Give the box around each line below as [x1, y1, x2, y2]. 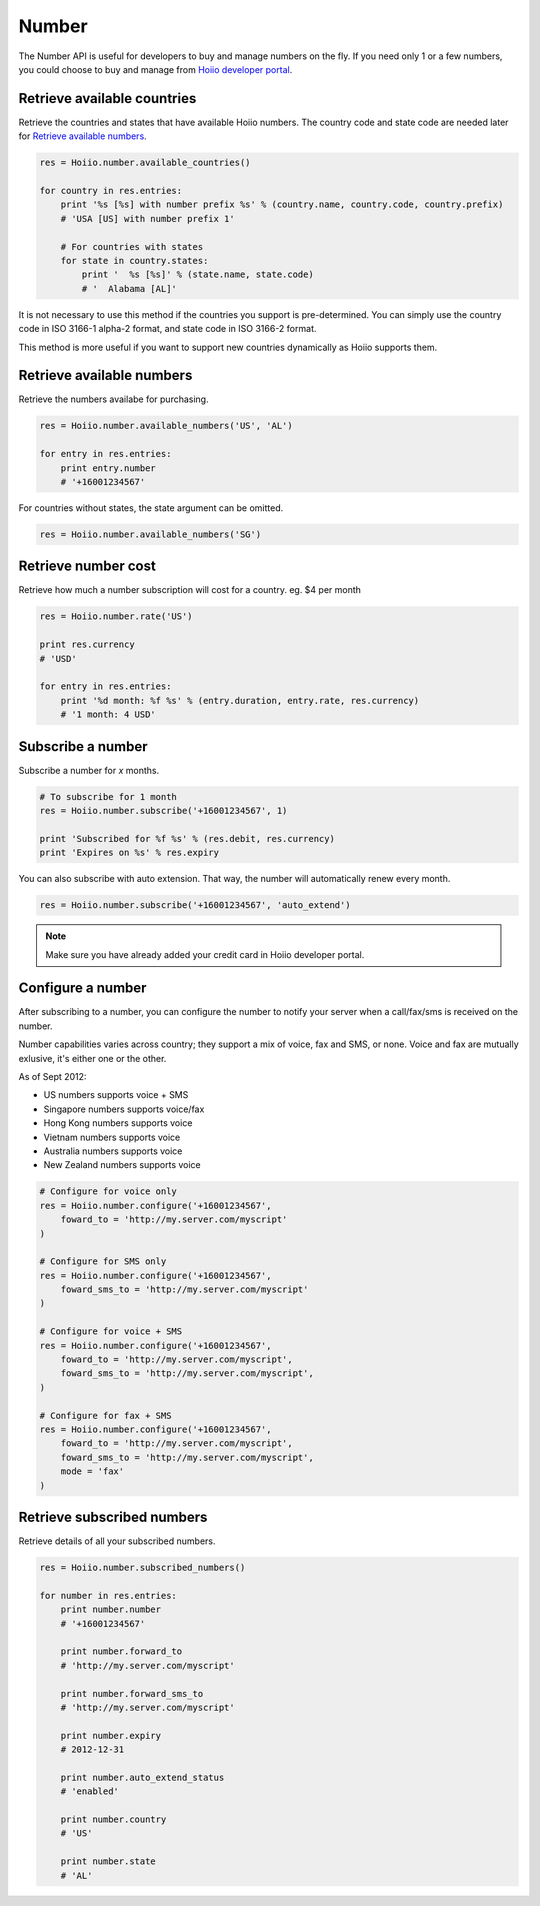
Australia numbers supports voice [43, 1145, 183, 1157]
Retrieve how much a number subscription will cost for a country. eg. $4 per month [18, 584, 362, 596]
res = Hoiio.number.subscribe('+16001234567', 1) [39, 805, 288, 817]
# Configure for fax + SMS [39, 1410, 172, 1421]
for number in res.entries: [39, 1590, 177, 1601]
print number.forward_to [60, 1646, 183, 1657]
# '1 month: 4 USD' [60, 709, 157, 720]
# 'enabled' [60, 1786, 120, 1797]
